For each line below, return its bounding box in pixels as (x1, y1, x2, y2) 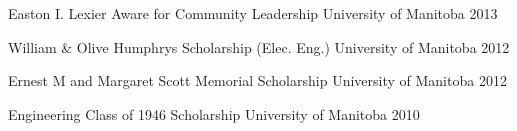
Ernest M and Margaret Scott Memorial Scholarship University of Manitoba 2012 (8, 70, 507, 91)
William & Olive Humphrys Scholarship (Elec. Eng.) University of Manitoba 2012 (8, 36, 510, 57)
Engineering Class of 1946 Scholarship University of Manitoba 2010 (8, 103, 420, 124)
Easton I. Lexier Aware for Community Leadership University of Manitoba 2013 (8, 3, 498, 23)
